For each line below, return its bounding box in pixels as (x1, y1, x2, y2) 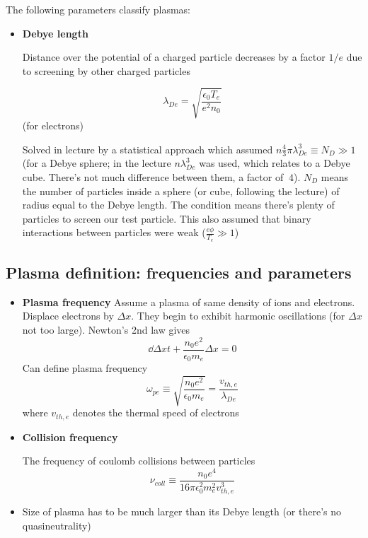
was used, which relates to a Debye (199, 156, 350, 170)
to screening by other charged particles (22, 63, 190, 78)
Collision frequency (22, 429, 118, 444)
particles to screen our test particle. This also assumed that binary (22, 211, 311, 226)
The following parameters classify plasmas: (6, 2, 191, 16)
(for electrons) (22, 117, 84, 132)
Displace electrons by (22, 308, 114, 323)
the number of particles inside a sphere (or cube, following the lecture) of (22, 183, 340, 198)
